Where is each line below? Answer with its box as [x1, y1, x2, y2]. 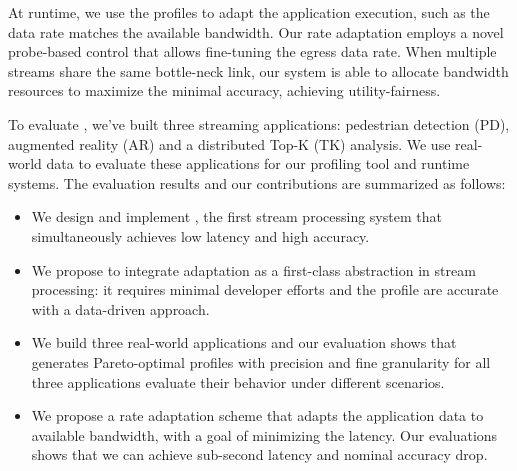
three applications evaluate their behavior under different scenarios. [31, 371, 445, 392]
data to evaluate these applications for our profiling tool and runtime [46, 153, 470, 174]
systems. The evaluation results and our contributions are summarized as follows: [8, 172, 506, 193]
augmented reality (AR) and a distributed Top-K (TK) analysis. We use [8, 133, 451, 154]
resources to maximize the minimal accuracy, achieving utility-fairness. [8, 80, 441, 101]
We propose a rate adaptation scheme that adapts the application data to [31, 405, 484, 426]
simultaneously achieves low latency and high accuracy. [31, 225, 370, 246]
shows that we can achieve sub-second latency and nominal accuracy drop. [31, 444, 488, 465]
